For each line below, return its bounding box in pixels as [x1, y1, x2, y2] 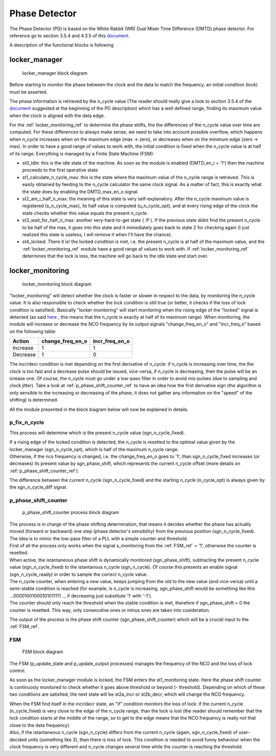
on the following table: [9, 328, 56, 335]
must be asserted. [9, 88, 48, 95]
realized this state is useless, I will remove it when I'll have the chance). [22, 231, 172, 237]
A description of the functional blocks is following [9, 42, 114, 48]
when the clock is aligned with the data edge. [9, 113, 105, 119]
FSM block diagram [22, 649, 63, 655]
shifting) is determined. [9, 397, 58, 403]
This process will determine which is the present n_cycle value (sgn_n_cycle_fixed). [9, 430, 186, 436]
